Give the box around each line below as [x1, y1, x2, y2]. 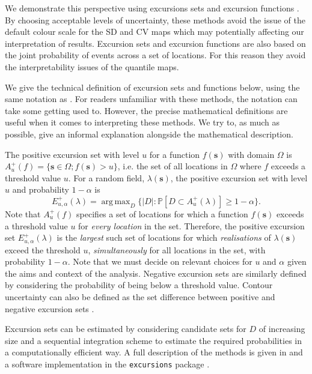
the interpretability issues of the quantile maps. [5, 60, 179, 73]
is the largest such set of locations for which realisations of [57, 231, 271, 244]
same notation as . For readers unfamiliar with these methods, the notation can [5, 92, 298, 105]
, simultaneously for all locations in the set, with [88, 243, 266, 256]
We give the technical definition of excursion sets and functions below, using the [5, 80, 300, 93]
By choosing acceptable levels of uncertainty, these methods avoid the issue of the [5, 13, 305, 26]
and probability [12, 183, 69, 196]
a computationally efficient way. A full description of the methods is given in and [5, 346, 303, 358]
